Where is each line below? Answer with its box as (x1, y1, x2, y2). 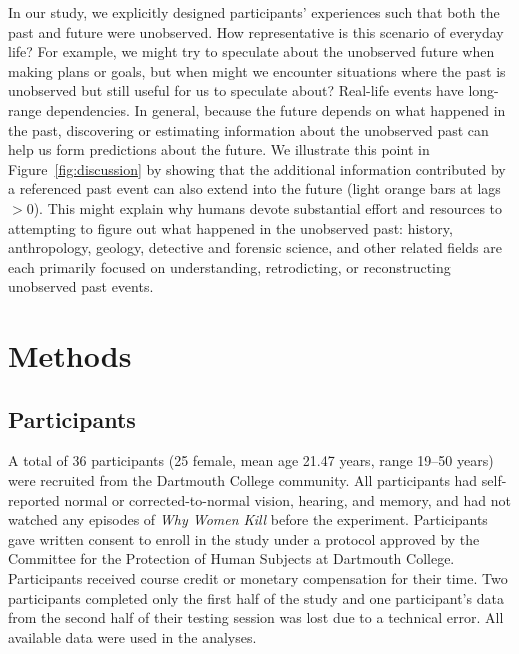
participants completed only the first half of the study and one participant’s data (8, 587, 504, 608)
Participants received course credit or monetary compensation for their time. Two (8, 568, 508, 589)
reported (8, 489, 60, 510)
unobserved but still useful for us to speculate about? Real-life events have (8, 80, 464, 101)
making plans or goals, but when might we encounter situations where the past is (8, 60, 506, 81)
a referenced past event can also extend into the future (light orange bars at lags (8, 178, 501, 199)
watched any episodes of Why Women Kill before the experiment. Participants (8, 509, 488, 530)
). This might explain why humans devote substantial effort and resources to (33, 197, 503, 218)
